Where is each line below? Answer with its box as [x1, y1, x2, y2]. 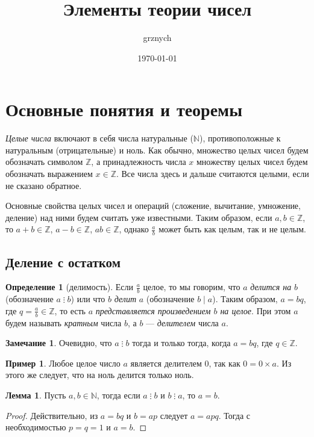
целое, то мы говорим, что [143, 280, 240, 293]
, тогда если [96, 389, 140, 401]
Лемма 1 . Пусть [5, 389, 66, 401]
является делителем [130, 356, 202, 369]
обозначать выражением [5, 167, 93, 180]
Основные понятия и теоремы [5, 97, 243, 122]
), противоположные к [199, 132, 281, 144]
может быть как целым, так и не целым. [159, 223, 306, 235]
